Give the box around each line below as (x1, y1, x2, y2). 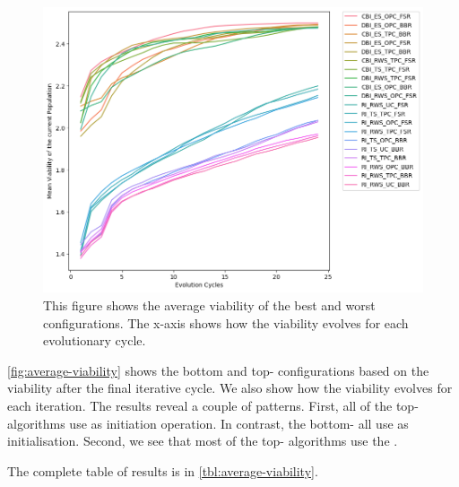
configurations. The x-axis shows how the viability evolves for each (43, 313, 409, 332)
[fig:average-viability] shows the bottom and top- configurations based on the (7, 361, 429, 379)
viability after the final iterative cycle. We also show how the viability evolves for (7, 378, 453, 397)
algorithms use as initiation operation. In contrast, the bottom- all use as (7, 413, 409, 432)
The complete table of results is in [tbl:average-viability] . (7, 461, 318, 480)
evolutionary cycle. (43, 331, 146, 350)
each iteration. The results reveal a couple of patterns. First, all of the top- (7, 396, 419, 415)
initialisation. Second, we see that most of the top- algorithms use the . (7, 431, 398, 450)
